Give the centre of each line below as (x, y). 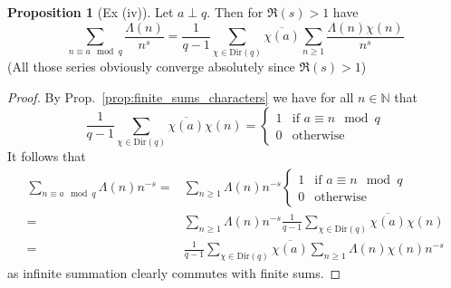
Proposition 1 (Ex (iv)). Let (91, 12)
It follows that (47, 156)
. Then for (235, 12)
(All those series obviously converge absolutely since (151, 67)
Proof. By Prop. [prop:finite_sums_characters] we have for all (181, 97)
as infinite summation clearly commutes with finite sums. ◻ (174, 272)
